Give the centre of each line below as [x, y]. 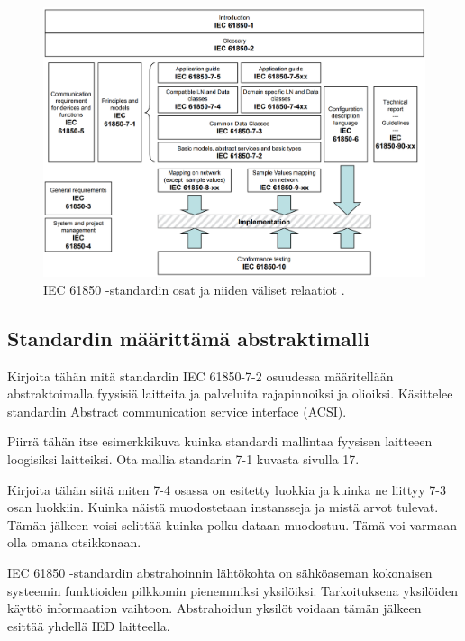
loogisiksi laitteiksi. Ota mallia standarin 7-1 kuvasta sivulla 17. [183, 459]
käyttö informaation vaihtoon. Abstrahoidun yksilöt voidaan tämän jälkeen [214, 608]
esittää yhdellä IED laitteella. [89, 625]
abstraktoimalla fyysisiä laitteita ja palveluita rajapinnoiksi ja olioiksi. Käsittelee [230, 394]
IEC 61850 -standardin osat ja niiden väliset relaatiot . [194, 289]
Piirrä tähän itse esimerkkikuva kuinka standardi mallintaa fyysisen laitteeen [220, 441]
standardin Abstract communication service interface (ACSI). [177, 411]
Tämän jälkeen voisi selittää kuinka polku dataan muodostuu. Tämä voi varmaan [232, 524]
